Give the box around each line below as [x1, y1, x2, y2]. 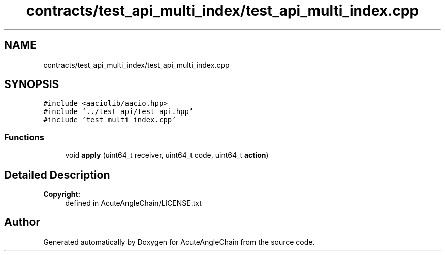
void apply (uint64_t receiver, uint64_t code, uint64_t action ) [65, 151, 269, 160]
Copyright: [43, 190, 81, 199]
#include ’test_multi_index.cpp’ [43, 116, 176, 124]
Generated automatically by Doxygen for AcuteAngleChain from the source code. [43, 237, 315, 246]
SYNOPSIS [4, 78, 59, 91]
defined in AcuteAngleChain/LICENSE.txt [65, 199, 202, 208]
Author [4, 216, 40, 229]
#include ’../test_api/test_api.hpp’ [43, 107, 194, 116]
